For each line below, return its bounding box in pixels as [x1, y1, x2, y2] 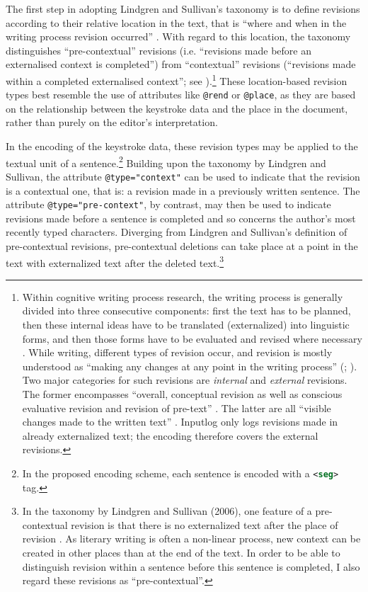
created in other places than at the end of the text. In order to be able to [22, 545, 340, 559]
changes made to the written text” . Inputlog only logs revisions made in [22, 414, 338, 429]
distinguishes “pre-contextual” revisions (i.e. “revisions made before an [6, 42, 311, 57]
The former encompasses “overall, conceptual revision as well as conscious [22, 387, 343, 401]
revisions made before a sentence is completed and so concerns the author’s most [6, 210, 356, 225]
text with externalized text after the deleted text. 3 [6, 253, 224, 270]
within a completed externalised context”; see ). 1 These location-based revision [6, 71, 347, 88]
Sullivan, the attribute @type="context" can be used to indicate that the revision [6, 169, 360, 183]
